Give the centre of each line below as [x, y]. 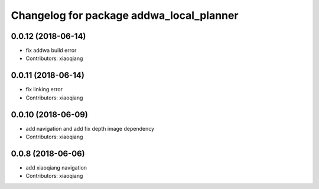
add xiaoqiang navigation [56, 167]
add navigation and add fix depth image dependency [90, 128]
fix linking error [44, 89]
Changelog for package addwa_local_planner [125, 15]
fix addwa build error [51, 51]
